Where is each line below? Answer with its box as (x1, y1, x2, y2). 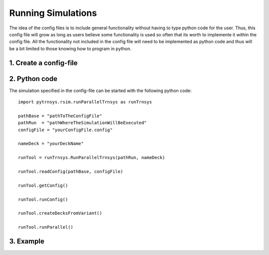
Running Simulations (9, 7, 97, 18)
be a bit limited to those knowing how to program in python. (9, 45, 132, 52)
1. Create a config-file (9, 59, 78, 67)
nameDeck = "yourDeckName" (18, 141, 84, 147)
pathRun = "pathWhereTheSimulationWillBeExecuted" (18, 120, 147, 126)
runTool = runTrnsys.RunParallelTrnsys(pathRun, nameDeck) (18, 155, 165, 161)
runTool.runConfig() (18, 196, 68, 202)
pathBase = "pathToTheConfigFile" (18, 113, 102, 119)
